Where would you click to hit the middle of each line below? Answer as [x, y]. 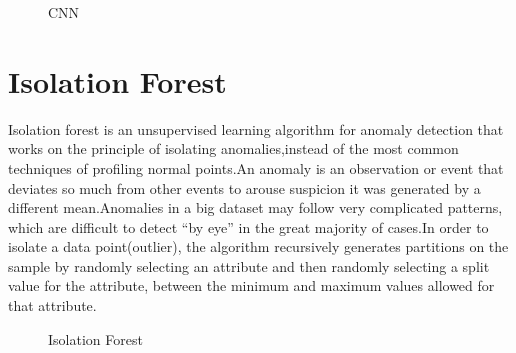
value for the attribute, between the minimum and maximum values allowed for [251, 285]
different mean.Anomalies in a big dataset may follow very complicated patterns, [255, 207]
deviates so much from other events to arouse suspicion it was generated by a [244, 187]
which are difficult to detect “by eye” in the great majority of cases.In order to [248, 226]
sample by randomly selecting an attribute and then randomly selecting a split [249, 265]
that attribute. [52, 305]
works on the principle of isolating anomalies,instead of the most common [233, 148]
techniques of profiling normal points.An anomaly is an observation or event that [256, 167]
